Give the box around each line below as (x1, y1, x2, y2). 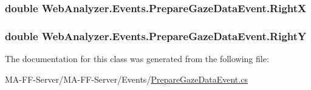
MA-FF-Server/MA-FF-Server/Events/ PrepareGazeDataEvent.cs (5, 72, 248, 85)
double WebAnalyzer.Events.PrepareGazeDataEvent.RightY (5, 28, 307, 43)
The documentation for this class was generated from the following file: (5, 52, 269, 65)
